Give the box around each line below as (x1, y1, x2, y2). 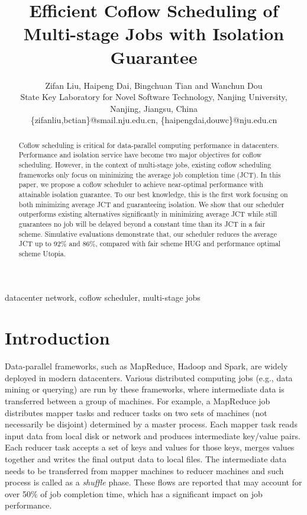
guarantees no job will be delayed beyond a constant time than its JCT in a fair (18, 218, 266, 228)
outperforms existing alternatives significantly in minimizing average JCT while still (18, 209, 277, 219)
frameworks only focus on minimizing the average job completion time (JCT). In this (18, 169, 281, 179)
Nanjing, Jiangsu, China (109, 102, 198, 114)
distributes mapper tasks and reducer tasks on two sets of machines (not (5, 406, 267, 419)
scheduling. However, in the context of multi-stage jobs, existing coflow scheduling (18, 159, 272, 169)
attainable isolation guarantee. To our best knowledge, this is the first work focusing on (18, 189, 288, 199)
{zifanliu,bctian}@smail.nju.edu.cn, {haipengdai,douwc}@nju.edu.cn (30, 114, 277, 126)
